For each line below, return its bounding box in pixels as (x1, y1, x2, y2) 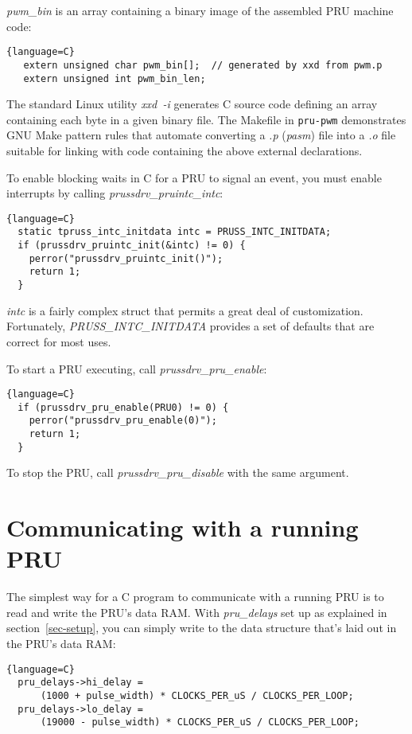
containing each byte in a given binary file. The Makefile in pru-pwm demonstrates (6, 111, 406, 127)
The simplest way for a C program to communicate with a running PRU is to (6, 588, 384, 605)
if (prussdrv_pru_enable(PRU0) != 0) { (17, 401, 229, 413)
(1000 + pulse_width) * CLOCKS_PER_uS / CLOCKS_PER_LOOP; (40, 689, 354, 701)
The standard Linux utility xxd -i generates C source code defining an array (6, 96, 378, 112)
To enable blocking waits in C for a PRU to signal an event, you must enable (6, 169, 382, 185)
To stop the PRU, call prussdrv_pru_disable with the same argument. (6, 464, 349, 481)
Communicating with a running (6, 511, 359, 544)
